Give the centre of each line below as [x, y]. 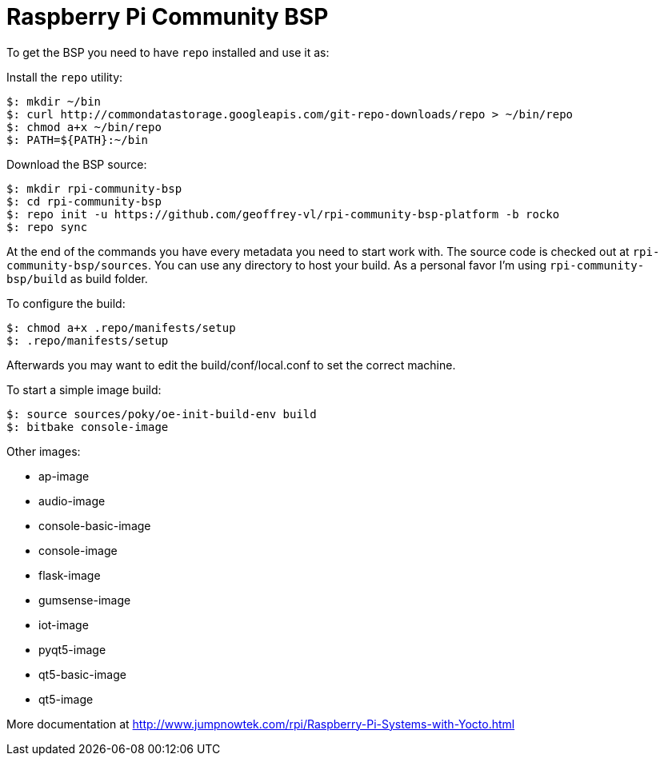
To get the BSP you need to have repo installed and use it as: [168, 52]
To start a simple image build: [84, 389]
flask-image [70, 575]
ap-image [64, 476]
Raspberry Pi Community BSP [168, 17]
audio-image [72, 501]
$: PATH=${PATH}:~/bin [78, 140]
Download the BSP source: [77, 164]
